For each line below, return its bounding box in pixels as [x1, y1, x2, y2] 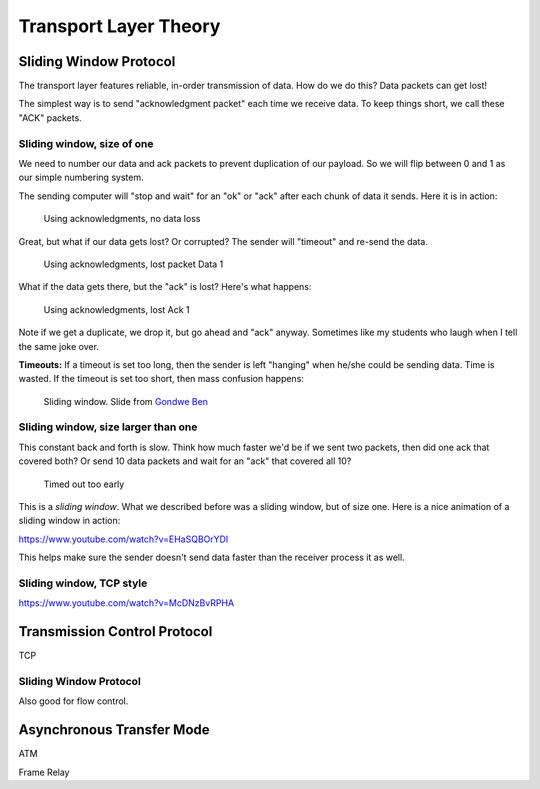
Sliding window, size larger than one [18, 420, 198, 434]
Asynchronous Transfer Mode [18, 721, 210, 739]
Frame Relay [18, 766, 70, 778]
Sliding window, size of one [18, 136, 154, 150]
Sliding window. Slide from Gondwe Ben [43, 395, 209, 407]
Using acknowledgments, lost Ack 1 [43, 303, 190, 315]
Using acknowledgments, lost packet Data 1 [43, 258, 224, 270]
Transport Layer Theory [18, 15, 221, 37]
